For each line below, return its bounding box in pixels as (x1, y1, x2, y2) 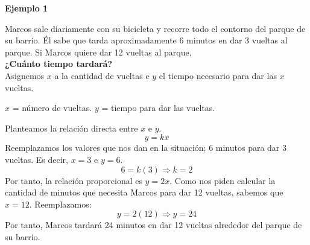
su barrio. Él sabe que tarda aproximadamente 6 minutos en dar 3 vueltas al (5, 34, 288, 46)
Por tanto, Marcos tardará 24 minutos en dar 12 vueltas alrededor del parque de (5, 218, 302, 231)
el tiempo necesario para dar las (159, 69, 277, 81)
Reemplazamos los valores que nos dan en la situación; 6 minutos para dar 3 (5, 141, 287, 154)
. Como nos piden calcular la (169, 174, 276, 186)
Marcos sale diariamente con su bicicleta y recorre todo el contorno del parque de (5, 22, 306, 34)
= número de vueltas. (12, 101, 92, 114)
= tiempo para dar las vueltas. (101, 101, 215, 114)
